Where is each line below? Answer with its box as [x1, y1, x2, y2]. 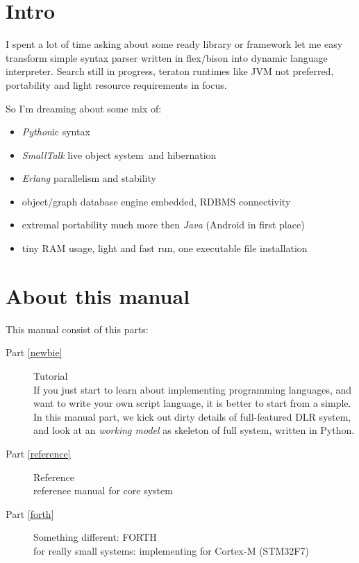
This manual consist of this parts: [6, 321, 149, 336]
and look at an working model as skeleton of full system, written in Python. [33, 423, 355, 437]
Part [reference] [6, 446, 71, 460]
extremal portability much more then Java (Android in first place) [22, 217, 305, 232]
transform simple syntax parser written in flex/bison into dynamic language [6, 50, 328, 65]
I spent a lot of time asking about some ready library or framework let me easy [6, 37, 343, 51]
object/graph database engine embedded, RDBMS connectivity [22, 194, 291, 208]
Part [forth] [6, 506, 54, 521]
